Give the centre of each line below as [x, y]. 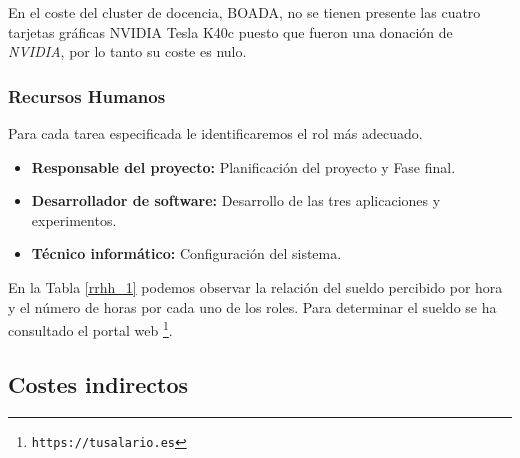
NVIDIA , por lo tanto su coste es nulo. [127, 51]
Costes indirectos [98, 383]
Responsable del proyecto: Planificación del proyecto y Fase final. [243, 166]
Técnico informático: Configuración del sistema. [186, 253]
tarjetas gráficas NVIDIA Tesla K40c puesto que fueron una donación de [230, 31]
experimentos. [74, 219]
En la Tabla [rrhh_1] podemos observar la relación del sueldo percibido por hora [255, 286]
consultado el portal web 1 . [90, 328]
